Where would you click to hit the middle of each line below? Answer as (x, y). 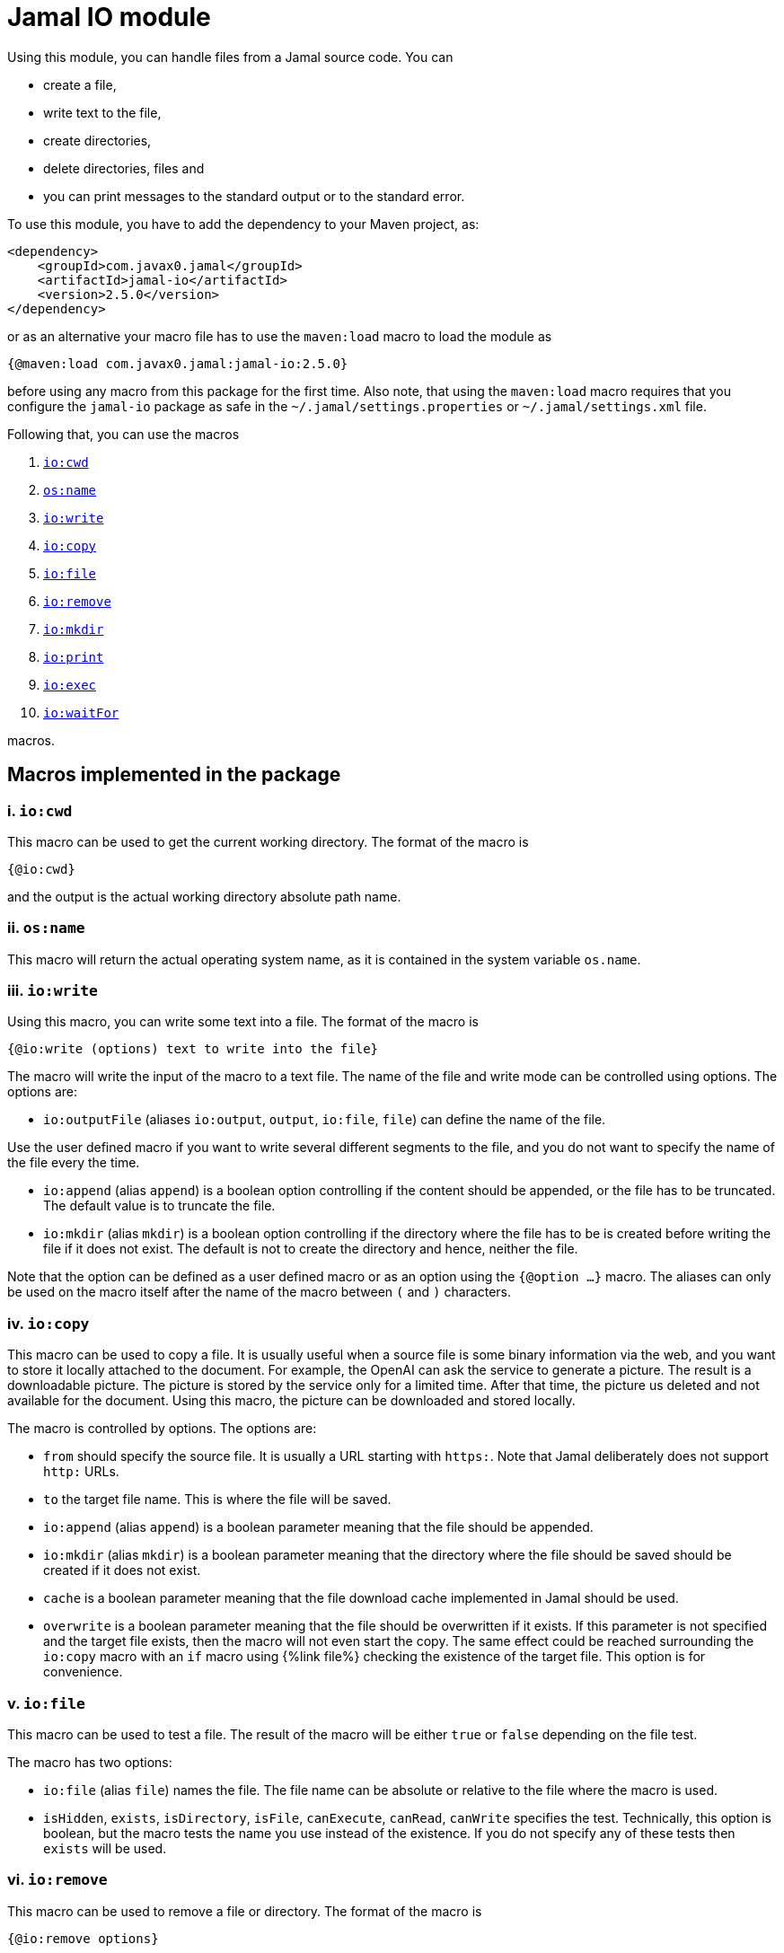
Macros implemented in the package (174, 775)
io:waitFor (81, 713)
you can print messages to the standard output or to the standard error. (254, 196)
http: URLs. (81, 1472)
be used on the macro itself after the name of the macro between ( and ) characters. (259, 1292)
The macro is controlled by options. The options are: (162, 1429)
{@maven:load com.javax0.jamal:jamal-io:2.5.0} (178, 363)
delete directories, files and (124, 168)
